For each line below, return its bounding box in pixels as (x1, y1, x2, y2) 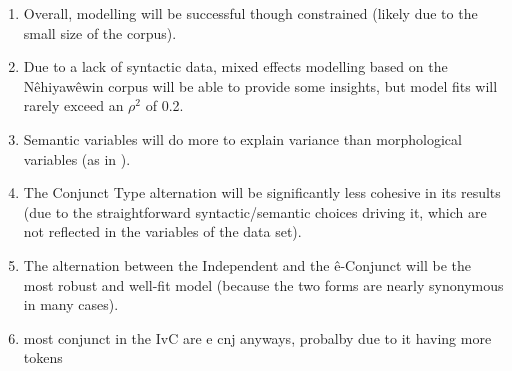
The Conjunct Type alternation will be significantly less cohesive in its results (23, 182, 501, 203)
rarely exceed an (23, 95, 124, 116)
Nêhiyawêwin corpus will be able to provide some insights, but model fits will (23, 75, 498, 96)
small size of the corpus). (23, 22, 177, 43)
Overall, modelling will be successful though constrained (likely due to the (23, 3, 478, 23)
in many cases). (23, 294, 119, 315)
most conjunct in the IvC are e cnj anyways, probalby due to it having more (23, 327, 492, 348)
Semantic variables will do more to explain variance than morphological (23, 128, 462, 149)
